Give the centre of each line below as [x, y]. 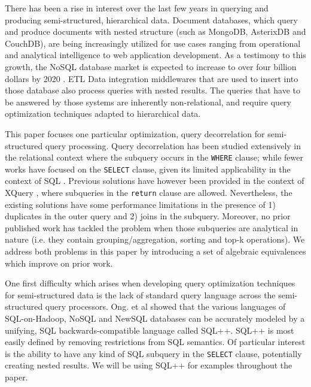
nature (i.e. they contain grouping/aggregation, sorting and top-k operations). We [155, 239]
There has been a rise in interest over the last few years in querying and [137, 8]
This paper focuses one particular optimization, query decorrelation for [135, 133]
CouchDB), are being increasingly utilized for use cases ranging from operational [153, 43]
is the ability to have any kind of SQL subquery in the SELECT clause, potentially [153, 353]
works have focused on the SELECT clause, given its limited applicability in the [148, 169]
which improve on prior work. [59, 263]
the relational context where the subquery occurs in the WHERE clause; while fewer [154, 157]
